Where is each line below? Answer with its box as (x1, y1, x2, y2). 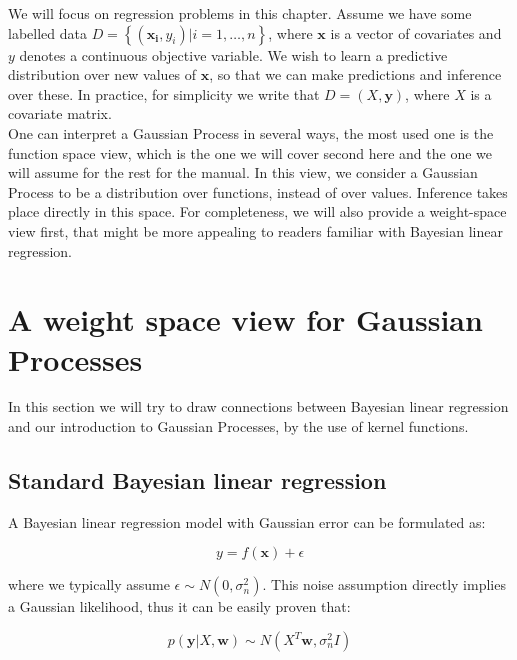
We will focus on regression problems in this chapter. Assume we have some (8, 3, 472, 23)
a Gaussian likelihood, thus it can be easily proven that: (8, 596, 351, 617)
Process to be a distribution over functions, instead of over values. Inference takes (8, 181, 508, 202)
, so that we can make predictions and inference (209, 64, 502, 85)
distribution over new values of (8, 64, 197, 85)
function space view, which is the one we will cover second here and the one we (8, 142, 493, 163)
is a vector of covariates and (330, 22, 502, 43)
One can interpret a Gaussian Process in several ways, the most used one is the (8, 122, 494, 143)
